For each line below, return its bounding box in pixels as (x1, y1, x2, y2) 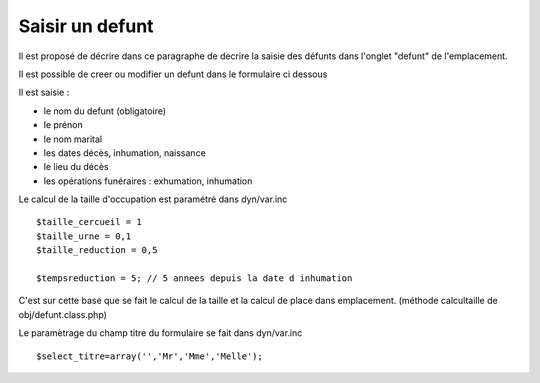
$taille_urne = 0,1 (36, 230, 132, 242)
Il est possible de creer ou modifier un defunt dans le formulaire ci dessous (18, 68, 328, 80)
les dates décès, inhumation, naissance (43, 146, 207, 159)
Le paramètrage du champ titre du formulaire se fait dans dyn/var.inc (18, 327, 303, 339)
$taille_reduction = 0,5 (36, 245, 158, 256)
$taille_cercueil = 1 (36, 216, 142, 228)
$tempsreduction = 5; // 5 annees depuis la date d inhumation (36, 273, 353, 284)
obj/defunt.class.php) (18, 308, 107, 320)
